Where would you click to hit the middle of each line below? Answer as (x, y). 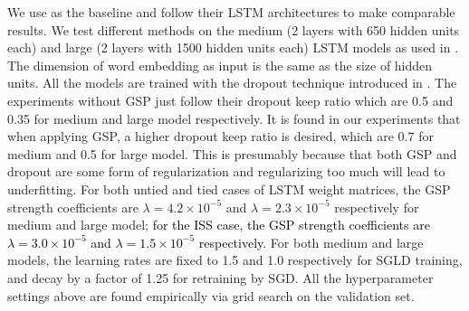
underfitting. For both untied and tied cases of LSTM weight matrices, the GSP (229, 188)
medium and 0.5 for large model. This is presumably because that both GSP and (232, 153)
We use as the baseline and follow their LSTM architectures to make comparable (231, 12)
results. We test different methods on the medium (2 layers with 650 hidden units (234, 29)
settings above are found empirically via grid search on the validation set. (211, 295)
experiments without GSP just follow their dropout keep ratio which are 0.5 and (230, 100)
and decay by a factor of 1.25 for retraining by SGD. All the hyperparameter (220, 277)
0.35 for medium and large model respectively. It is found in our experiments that (234, 118)
